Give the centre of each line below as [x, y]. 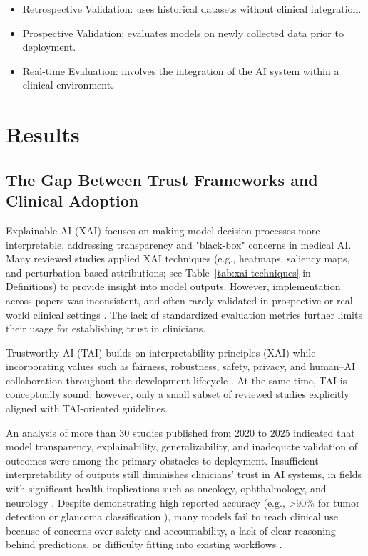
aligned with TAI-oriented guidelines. [87, 408]
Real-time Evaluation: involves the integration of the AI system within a [181, 70]
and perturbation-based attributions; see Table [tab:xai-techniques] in [158, 272]
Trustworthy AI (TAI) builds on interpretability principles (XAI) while [161, 352]
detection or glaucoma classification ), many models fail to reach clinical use [172, 516]
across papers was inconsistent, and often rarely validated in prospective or [170, 300]
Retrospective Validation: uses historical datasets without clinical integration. [192, 9]
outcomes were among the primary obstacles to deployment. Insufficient [162, 460]
